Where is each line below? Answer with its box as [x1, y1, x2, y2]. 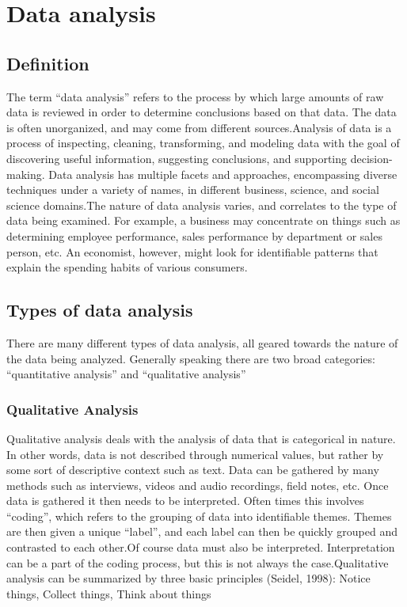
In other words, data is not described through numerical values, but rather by [6, 446, 384, 462]
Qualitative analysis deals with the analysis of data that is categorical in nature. [6, 430, 396, 446]
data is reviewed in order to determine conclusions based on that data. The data [6, 104, 397, 120]
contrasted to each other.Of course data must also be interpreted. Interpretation [6, 539, 395, 556]
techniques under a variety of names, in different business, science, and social [6, 181, 379, 198]
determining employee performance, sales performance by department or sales [6, 227, 382, 244]
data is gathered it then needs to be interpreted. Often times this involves [6, 492, 364, 509]
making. [6, 165, 45, 182]
